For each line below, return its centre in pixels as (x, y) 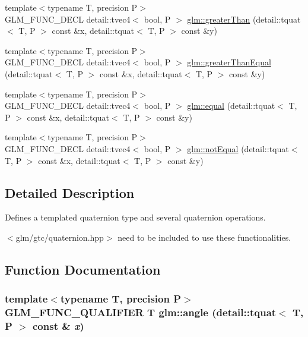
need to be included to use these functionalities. (204, 237)
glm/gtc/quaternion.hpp (60, 237)
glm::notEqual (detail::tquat (238, 148)
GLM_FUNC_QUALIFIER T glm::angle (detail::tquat (141, 312)
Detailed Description (70, 192)
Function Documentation (83, 269)
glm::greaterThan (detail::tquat (244, 19)
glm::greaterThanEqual (229, 62)
